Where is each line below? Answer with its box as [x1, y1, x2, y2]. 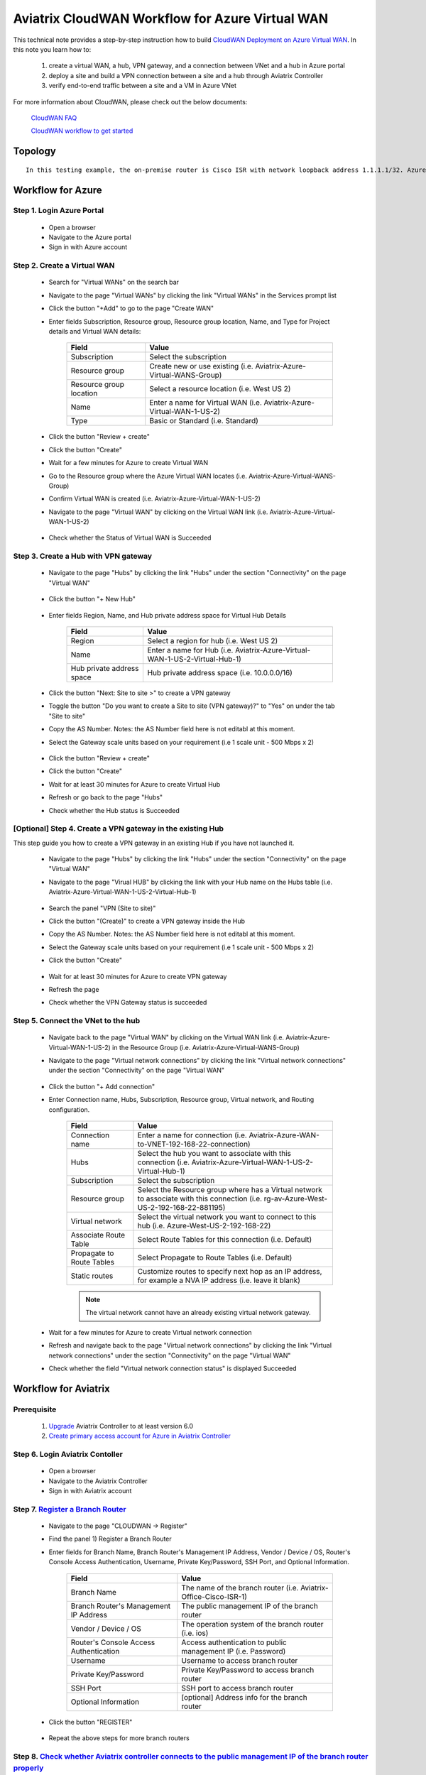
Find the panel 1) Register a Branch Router [48, 1534, 172, 1544]
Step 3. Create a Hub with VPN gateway [13, 551, 153, 561]
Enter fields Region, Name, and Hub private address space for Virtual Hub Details [48, 611, 287, 619]
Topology [13, 146, 56, 158]
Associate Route [70, 1230, 126, 1240]
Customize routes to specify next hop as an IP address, [137, 1267, 322, 1277]
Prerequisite [13, 1404, 57, 1414]
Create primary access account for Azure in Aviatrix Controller [48, 1431, 231, 1441]
